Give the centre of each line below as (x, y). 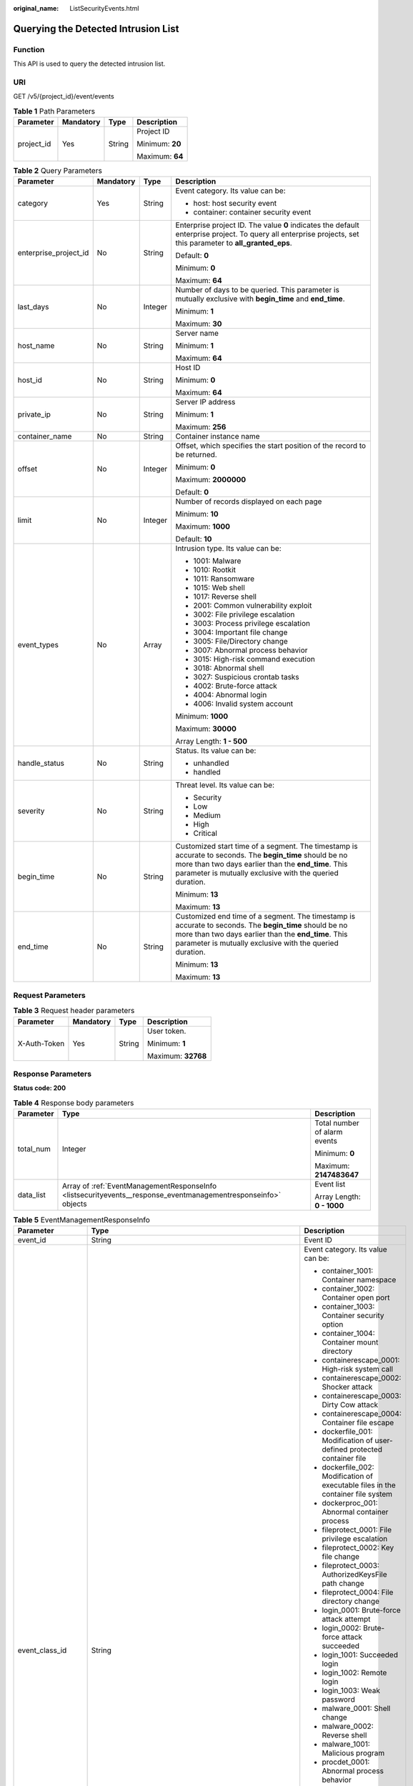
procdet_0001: (346, 1762)
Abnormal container (355, 1512)
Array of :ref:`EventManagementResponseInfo (139, 1186)
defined (335, 1450)
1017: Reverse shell (225, 597)
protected (365, 1450)
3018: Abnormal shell (229, 668)
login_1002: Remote (354, 1673)
